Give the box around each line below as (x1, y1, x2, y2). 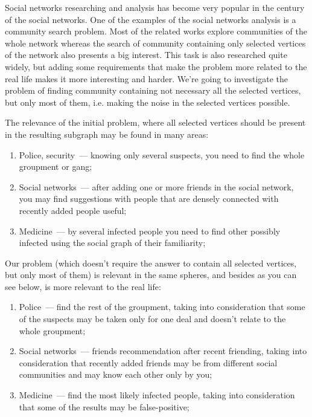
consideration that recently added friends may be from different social (19, 356, 278, 369)
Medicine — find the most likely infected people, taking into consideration (19, 389, 295, 401)
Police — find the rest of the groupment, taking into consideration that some (19, 300, 305, 313)
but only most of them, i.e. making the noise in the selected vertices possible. (5, 95, 290, 108)
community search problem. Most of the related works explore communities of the (5, 25, 307, 37)
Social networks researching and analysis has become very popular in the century (5, 1, 305, 13)
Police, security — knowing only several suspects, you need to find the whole (19, 148, 305, 161)
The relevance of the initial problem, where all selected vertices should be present (5, 116, 306, 129)
